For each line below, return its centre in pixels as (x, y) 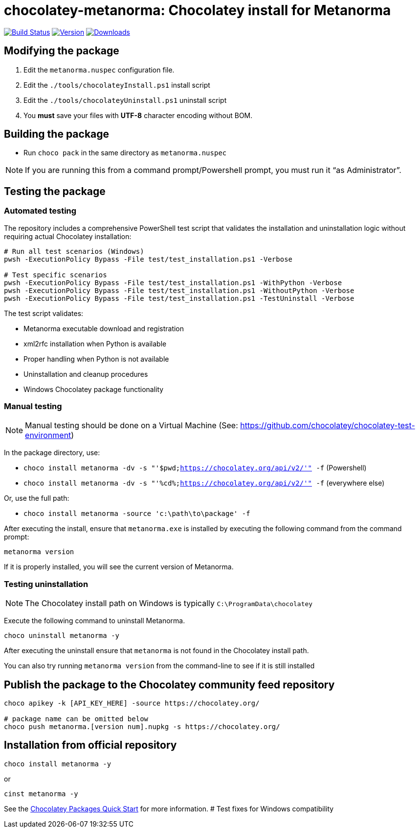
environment (48, 435)
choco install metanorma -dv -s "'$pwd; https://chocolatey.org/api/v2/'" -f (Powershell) (195, 468)
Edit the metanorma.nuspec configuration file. (99, 70)
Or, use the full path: (37, 498)
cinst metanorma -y (41, 794)
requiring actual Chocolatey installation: (68, 236)
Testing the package (55, 191)
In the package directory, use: (52, 453)
